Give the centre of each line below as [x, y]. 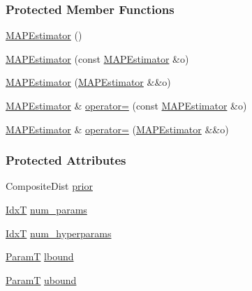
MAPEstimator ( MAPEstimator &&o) [88, 82]
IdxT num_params [46, 209]
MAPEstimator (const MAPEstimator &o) [97, 58]
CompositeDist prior [49, 186]
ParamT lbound [40, 256]
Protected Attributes [66, 160]
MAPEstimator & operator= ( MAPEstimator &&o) [117, 129]
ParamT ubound [41, 279]
